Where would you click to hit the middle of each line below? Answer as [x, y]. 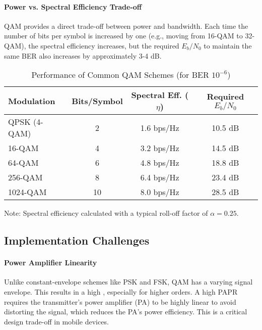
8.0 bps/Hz [160, 192]
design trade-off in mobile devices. [56, 321]
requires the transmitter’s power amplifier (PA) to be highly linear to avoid [120, 301]
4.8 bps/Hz [160, 163]
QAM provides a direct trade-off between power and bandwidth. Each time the [126, 26]
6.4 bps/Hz [160, 177]
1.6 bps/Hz [160, 127]
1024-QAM [27, 192]
